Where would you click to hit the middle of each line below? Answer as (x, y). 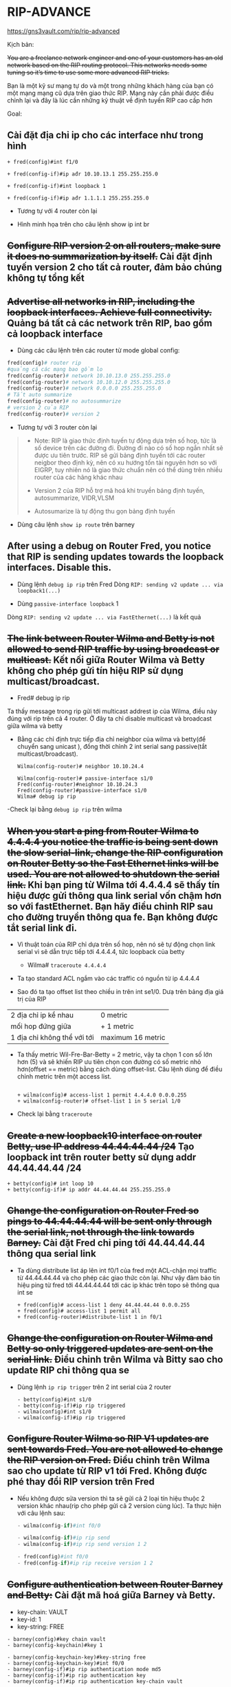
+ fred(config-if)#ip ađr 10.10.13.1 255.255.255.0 (82, 174)
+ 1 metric (117, 1026)
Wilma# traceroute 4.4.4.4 (67, 965)
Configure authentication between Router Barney (115, 1585)
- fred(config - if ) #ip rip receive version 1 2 (85, 1563)
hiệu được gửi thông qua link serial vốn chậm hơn (114, 895)
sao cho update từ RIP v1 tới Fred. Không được (107, 1471)
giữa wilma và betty (35, 726)
